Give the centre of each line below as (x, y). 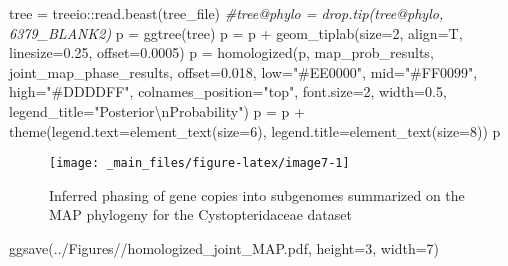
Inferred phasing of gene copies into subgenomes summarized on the (257, 194)
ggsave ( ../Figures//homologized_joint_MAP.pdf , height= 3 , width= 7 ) (224, 248)
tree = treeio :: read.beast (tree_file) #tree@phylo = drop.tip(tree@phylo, (226, 13)
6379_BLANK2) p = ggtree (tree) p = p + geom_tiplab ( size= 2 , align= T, (236, 32)
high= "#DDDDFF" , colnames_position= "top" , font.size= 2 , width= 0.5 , (228, 91)
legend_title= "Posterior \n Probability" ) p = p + (157, 110)
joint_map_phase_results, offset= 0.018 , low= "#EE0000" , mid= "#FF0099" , (243, 71)
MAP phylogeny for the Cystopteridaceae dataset (200, 214)
